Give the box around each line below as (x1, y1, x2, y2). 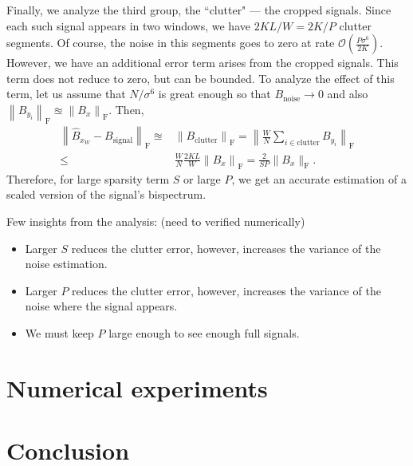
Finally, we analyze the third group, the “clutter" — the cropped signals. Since (6, 2, 391, 18)
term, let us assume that (6, 85, 126, 102)
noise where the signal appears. (25, 298, 178, 314)
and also (327, 85, 368, 102)
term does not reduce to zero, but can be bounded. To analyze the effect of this (6, 69, 395, 86)
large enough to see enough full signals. (108, 324, 300, 341)
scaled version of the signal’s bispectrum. (6, 186, 206, 203)
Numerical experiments (6, 371, 268, 404)
